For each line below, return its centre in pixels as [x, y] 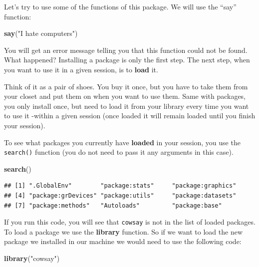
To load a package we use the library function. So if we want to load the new [124, 231]
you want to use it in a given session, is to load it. [81, 69]
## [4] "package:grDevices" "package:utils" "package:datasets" [120, 195]
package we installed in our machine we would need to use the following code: [123, 241]
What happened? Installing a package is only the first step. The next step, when [127, 60]
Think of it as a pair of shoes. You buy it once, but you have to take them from [126, 86]
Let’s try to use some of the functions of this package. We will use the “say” [120, 6]
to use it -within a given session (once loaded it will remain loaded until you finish [130, 116]
